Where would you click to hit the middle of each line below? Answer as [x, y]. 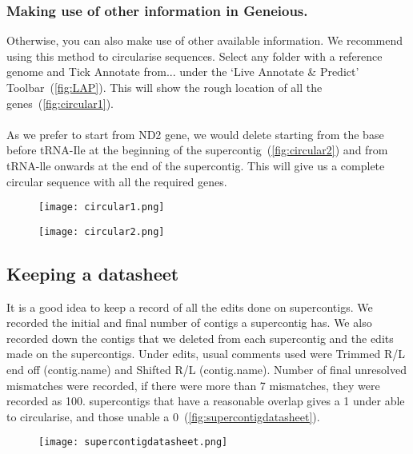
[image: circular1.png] [102, 207]
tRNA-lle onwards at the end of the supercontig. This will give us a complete [196, 165]
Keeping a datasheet [93, 273]
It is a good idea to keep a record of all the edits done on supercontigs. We [190, 307]
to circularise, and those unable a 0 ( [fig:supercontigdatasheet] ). [163, 416]
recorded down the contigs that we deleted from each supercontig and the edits [200, 338]
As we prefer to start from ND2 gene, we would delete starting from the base [195, 134]
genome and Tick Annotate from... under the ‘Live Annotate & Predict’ [183, 72]
